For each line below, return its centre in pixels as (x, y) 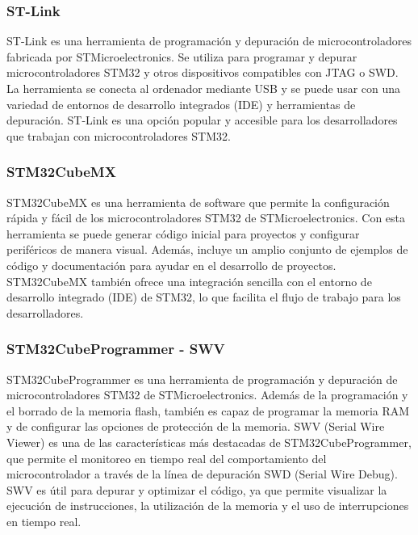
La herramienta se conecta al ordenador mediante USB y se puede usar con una (204, 88)
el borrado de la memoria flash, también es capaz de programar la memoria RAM (208, 410)
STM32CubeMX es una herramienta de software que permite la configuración (198, 202)
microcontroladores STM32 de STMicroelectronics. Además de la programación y (207, 395)
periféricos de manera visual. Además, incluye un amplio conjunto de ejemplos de (207, 249)
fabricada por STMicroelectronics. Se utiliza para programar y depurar (182, 56)
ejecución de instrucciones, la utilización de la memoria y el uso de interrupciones (208, 506)
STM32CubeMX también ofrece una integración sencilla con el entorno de (189, 281)
